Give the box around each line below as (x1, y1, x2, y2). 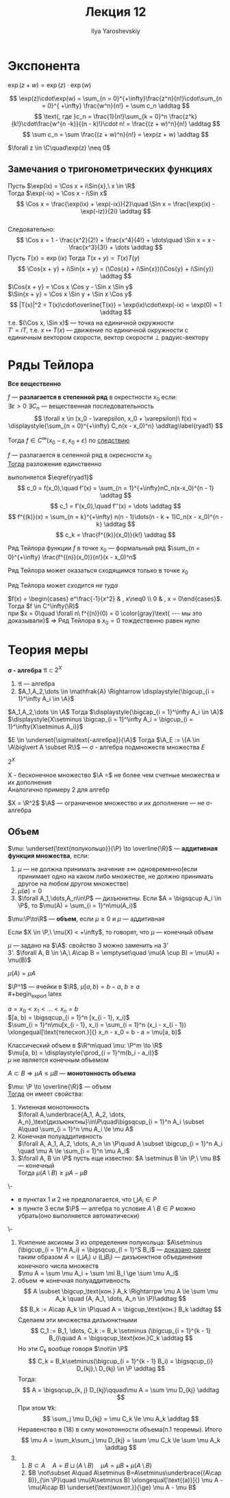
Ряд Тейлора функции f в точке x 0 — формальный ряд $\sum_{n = (8, 544, 201, 554)
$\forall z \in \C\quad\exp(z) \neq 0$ (8, 143, 111, 152)
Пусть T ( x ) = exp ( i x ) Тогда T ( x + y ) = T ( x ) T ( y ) (8, 253, 140, 262)
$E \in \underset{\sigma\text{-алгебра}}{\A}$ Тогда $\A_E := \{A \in (8, 736, 201, 744)
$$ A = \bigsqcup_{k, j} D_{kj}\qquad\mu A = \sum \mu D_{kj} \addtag (22, 1385, 220, 1394)
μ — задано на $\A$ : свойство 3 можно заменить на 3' (8, 941, 169, 949)
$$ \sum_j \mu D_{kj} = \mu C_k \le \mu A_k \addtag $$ (42, 1414, 199, 1422)
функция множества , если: (8, 851, 90, 860)
